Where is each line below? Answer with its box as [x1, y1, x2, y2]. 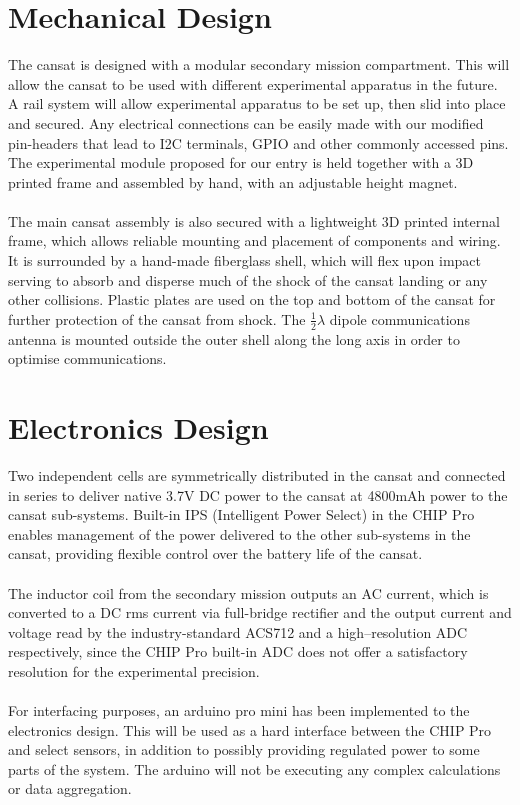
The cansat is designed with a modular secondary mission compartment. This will [8, 54, 510, 75]
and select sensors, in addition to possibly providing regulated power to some [8, 739, 480, 760]
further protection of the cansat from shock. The [8, 308, 306, 329]
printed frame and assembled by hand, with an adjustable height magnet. [8, 171, 458, 192]
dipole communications [329, 308, 470, 329]
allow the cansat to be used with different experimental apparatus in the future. [8, 73, 498, 94]
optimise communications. [8, 348, 167, 369]
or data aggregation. [8, 778, 132, 799]
